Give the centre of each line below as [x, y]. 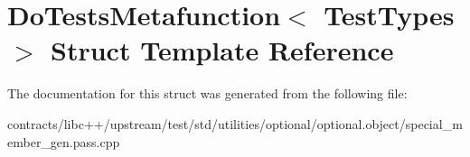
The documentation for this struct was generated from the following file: [207, 93]
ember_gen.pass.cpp [64, 141]
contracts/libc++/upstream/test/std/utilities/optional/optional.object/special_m [235, 123]
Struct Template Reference [222, 50]
